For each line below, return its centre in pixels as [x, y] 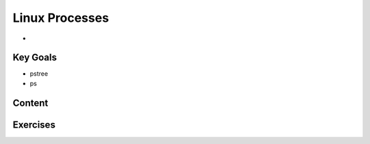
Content [30, 103]
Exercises [34, 125]
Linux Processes [61, 18]
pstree [39, 74]
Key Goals [35, 58]
